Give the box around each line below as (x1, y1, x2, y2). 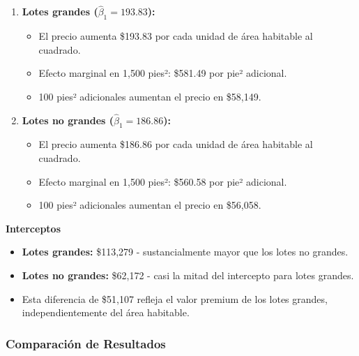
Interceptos (6, 221, 61, 235)
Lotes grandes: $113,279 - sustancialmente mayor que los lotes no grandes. (22, 244, 349, 259)
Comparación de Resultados (6, 334, 166, 352)
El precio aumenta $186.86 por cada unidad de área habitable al (38, 137, 313, 151)
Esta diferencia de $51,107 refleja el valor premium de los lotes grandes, (22, 291, 328, 306)
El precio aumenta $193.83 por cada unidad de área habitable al (38, 29, 313, 43)
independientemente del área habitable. (22, 305, 190, 320)
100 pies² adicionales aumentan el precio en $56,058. (38, 198, 261, 212)
